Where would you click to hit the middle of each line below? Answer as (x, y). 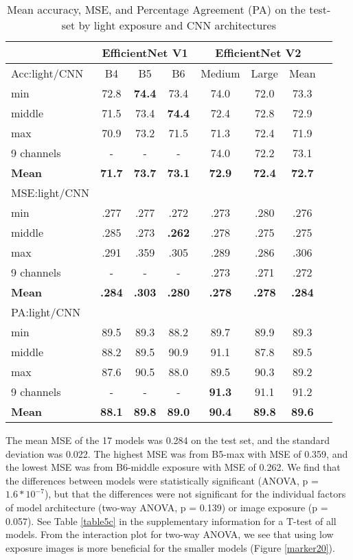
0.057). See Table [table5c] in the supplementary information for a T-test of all (171, 521)
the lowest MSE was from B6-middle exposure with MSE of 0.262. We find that (173, 467)
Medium (220, 73)
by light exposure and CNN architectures (178, 25)
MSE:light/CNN (50, 192)
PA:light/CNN (46, 312)
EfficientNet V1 (145, 52)
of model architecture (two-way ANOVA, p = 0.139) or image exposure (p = (167, 507)
